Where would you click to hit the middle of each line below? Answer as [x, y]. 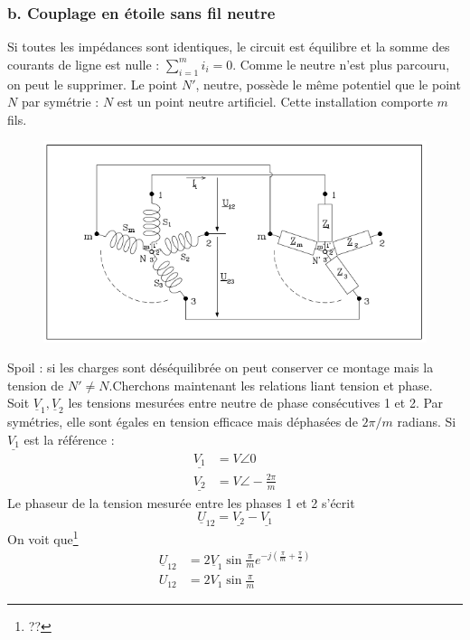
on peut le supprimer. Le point [93, 84]
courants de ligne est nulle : [84, 64]
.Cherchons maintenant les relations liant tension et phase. [271, 385]
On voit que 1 [43, 537]
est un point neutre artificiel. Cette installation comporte [275, 102]
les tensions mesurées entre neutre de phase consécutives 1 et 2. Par [256, 403]
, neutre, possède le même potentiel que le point [328, 84]
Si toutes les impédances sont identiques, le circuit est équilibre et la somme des [229, 47]
